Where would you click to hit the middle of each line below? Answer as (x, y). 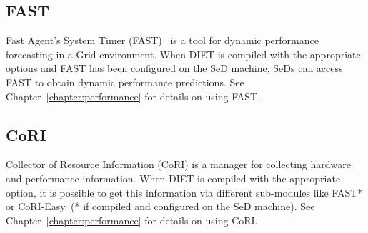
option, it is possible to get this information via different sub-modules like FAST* (184, 192)
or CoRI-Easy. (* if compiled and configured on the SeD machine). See (160, 206)
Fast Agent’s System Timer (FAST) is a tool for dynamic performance (162, 40)
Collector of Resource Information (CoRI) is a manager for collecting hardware (179, 164)
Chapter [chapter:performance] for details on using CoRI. (132, 220)
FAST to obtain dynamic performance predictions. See (125, 82)
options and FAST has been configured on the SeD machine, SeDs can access (174, 68)
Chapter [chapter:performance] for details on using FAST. (133, 96)
